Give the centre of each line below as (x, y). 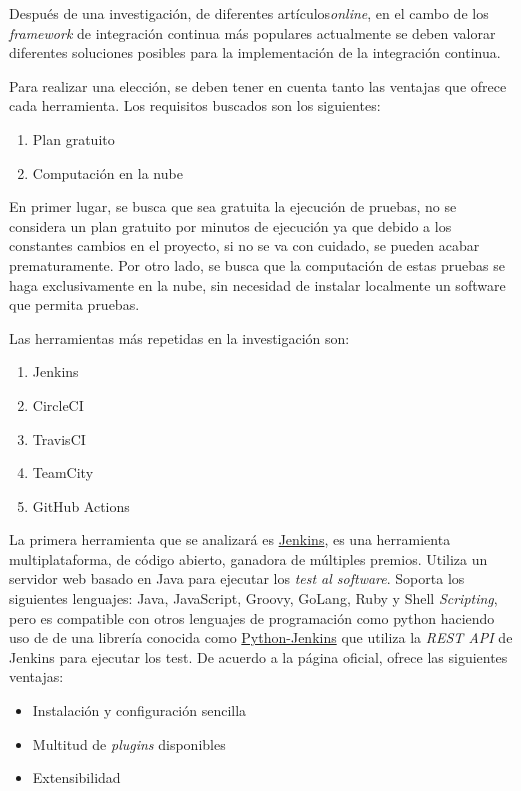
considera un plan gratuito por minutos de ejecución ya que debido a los (230, 225)
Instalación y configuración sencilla (139, 710)
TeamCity (63, 472)
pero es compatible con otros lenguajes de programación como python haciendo (252, 617)
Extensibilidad (76, 777)
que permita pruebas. (74, 304)
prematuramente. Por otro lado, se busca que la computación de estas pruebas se (257, 264)
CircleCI (58, 404)
